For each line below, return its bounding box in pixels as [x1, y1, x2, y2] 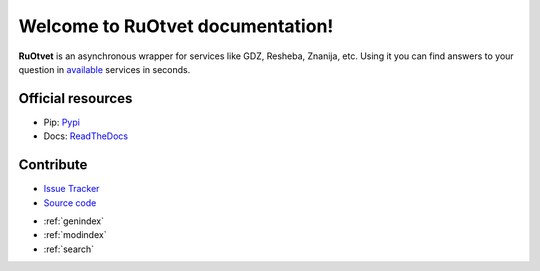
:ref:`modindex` [43, 229, 107, 241]
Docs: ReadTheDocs [43, 130, 129, 142]
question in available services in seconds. [18, 63, 191, 75]
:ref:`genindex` [43, 215, 105, 227]
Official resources [18, 90, 133, 107]
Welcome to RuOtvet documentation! [18, 15, 334, 37]
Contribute [18, 156, 88, 174]
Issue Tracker [43, 183, 100, 195]
